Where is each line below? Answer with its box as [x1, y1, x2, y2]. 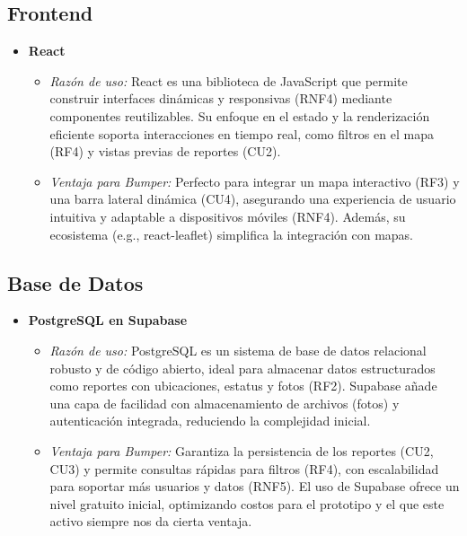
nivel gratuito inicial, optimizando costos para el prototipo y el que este [49, 494, 445, 513]
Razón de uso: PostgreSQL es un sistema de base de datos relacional [49, 340, 427, 359]
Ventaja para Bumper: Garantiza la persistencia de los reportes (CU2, [49, 441, 434, 460]
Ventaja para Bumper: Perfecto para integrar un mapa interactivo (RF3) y [49, 171, 460, 190]
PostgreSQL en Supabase [28, 311, 188, 330]
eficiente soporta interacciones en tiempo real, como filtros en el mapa [49, 124, 434, 143]
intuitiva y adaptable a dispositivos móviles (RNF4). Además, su [49, 206, 406, 225]
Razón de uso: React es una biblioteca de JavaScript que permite [49, 71, 408, 90]
